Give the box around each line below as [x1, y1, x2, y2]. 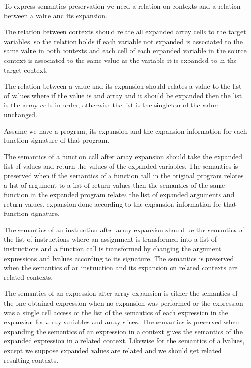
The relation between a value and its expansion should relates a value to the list [4, 81, 242, 91]
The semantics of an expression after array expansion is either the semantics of [4, 288, 238, 298]
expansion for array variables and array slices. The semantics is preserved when [4, 317, 239, 327]
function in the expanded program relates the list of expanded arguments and [4, 189, 235, 199]
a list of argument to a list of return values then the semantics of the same [4, 180, 225, 190]
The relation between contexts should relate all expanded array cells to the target [4, 27, 246, 37]
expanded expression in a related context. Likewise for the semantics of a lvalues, [4, 336, 245, 346]
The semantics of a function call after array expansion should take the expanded [4, 151, 242, 161]
